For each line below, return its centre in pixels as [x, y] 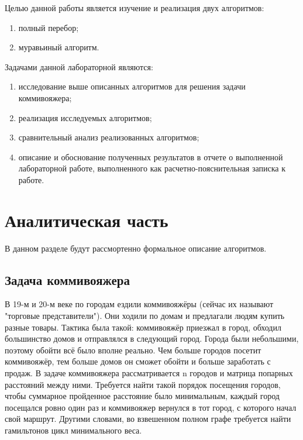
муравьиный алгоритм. [59, 47]
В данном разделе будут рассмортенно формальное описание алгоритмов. [136, 248]
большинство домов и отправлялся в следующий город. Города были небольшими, [152, 338]
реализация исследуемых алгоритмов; [85, 117]
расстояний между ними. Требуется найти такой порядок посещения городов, [143, 384]
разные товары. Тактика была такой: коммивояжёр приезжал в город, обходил [143, 327]
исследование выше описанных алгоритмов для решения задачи [132, 86]
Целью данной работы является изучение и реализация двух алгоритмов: [135, 8]
